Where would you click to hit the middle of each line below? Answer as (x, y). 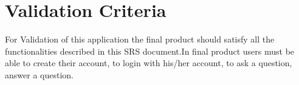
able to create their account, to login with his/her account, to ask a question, (149, 63)
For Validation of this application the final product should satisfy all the (140, 39)
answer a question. (39, 74)
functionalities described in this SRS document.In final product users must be (150, 51)
